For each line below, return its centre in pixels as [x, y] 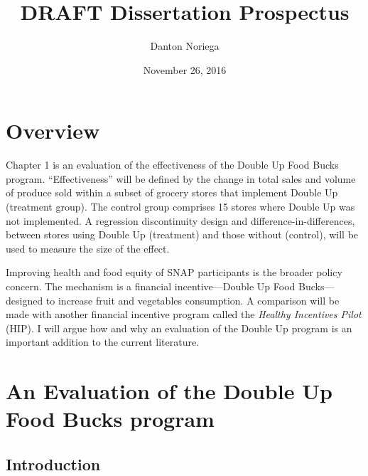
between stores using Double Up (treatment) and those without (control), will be [182, 234]
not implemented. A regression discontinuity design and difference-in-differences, [180, 220]
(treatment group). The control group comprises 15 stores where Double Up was [180, 207]
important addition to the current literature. [103, 342]
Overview [53, 131]
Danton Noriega [185, 46]
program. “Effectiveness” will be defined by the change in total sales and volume [181, 178]
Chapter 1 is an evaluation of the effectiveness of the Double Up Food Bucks [172, 165]
